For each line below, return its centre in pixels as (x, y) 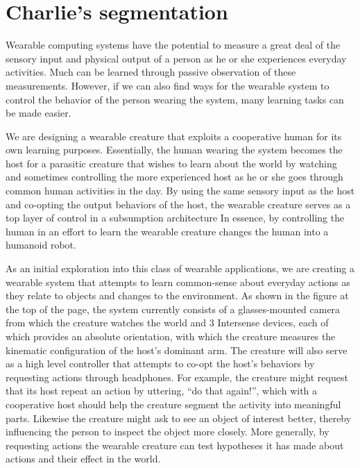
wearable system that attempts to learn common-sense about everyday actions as (178, 282)
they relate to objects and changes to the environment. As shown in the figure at (177, 295)
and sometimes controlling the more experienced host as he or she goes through (174, 177)
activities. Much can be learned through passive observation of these (151, 72)
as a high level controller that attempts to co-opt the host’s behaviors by (160, 363)
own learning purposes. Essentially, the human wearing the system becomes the (174, 150)
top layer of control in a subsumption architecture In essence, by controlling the (175, 218)
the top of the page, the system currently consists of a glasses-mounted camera (173, 309)
